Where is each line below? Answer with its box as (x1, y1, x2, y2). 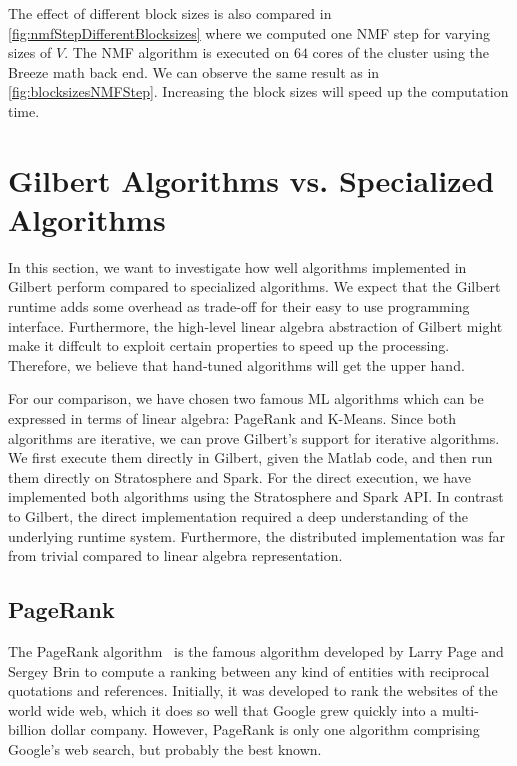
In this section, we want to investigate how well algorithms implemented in (8, 256, 467, 277)
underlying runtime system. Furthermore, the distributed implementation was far (8, 525, 506, 546)
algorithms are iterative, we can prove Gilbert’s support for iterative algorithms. (8, 427, 500, 448)
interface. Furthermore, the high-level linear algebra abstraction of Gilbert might (8, 315, 503, 336)
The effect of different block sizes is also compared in (8, 3, 332, 23)
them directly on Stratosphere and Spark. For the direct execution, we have (8, 466, 471, 487)
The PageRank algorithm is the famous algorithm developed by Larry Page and (8, 640, 504, 661)
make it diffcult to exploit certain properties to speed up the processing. (8, 335, 450, 356)
